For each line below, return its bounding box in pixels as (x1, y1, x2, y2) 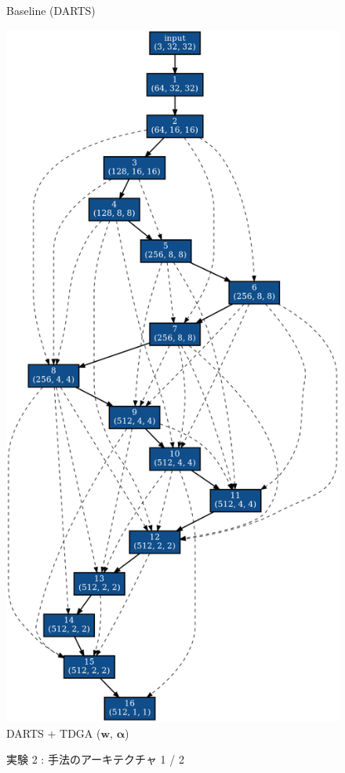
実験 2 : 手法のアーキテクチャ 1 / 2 (6, 751, 184, 768)
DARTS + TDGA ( (6, 724, 101, 741)
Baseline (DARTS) (6, 2, 96, 18)
